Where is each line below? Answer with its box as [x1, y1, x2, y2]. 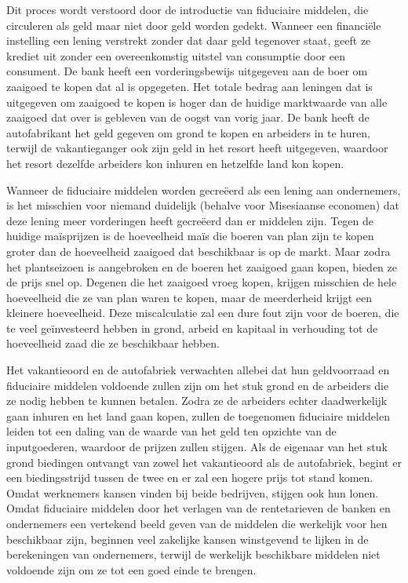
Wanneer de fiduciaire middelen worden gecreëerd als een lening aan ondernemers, [6, 181, 401, 198]
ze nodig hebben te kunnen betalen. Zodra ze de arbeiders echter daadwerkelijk [6, 392, 388, 409]
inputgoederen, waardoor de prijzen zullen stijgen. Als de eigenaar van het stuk [6, 439, 388, 455]
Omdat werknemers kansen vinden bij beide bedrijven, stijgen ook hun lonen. [6, 484, 379, 501]
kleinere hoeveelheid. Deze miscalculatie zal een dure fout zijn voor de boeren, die [6, 304, 399, 321]
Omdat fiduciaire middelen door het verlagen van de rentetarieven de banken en [6, 500, 391, 516]
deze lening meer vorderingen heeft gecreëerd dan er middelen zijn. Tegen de [6, 212, 374, 228]
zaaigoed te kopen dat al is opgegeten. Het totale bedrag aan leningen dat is [6, 78, 373, 94]
